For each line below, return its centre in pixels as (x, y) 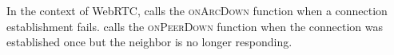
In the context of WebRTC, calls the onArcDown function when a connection (197, 10)
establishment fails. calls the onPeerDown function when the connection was (195, 26)
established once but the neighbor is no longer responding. (149, 42)
